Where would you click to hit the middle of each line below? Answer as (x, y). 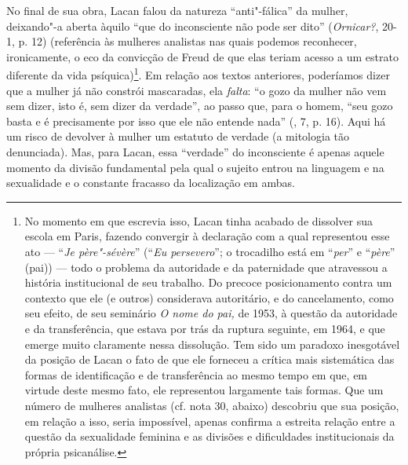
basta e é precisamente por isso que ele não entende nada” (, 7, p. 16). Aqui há (196, 121)
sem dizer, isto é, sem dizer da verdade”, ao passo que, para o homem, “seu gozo (200, 106)
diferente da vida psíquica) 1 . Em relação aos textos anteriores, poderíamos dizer (198, 74)
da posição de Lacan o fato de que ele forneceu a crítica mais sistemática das (209, 359)
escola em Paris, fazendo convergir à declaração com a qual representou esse (207, 236)
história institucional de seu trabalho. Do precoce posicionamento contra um (208, 282)
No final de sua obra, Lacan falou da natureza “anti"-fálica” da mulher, (177, 10)
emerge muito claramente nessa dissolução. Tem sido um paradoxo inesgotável (212, 344)
